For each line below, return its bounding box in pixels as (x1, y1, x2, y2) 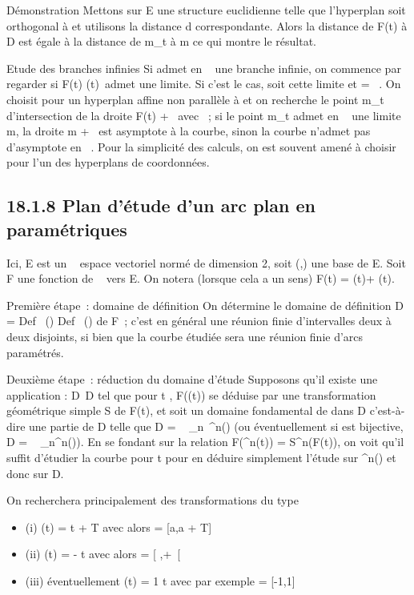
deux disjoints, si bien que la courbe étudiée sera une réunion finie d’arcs (6, 328, 364, 344)
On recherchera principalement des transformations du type (6, 492, 299, 509)
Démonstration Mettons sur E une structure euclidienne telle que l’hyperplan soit (6, 2, 406, 18)
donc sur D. (6, 464, 64, 481)
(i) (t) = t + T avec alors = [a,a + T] (25, 518, 212, 535)
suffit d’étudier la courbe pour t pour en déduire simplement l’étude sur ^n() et (6, 449, 396, 466)
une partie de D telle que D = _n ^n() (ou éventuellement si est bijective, (29, 417, 404, 434)
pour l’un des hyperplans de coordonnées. (6, 154, 210, 171)
